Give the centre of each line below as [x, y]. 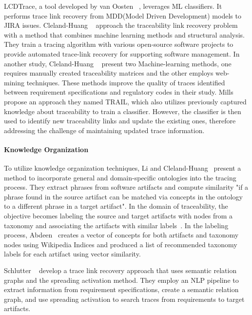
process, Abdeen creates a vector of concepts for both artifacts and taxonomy [121, 235]
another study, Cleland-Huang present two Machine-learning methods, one [118, 63]
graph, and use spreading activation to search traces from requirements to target [124, 299]
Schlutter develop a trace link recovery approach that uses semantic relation [120, 270]
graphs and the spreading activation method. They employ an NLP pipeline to [121, 280]
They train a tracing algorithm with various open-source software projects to [119, 44]
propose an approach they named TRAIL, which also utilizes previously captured [125, 101]
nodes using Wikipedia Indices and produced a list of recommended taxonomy [121, 244]
